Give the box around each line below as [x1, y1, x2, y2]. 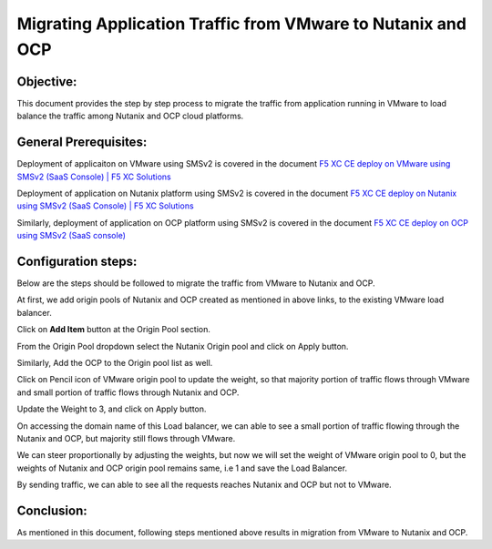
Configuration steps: [16, 253, 138, 269]
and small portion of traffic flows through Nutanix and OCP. [16, 387, 240, 398]
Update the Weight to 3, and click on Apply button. [16, 403, 207, 414]
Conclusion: [16, 503, 88, 518]
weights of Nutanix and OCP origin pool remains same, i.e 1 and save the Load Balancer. [16, 463, 348, 473]
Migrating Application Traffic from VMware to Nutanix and [16, 14, 466, 34]
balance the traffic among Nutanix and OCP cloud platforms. [16, 110, 244, 122]
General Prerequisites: [16, 135, 148, 150]
